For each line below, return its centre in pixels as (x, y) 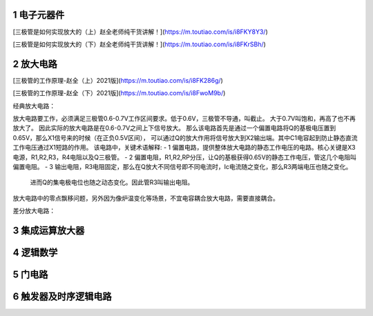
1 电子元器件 (39, 15)
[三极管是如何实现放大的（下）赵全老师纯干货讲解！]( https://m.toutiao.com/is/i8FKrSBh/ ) (139, 44)
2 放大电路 (35, 64)
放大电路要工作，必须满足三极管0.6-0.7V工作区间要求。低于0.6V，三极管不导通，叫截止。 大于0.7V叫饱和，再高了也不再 (184, 118)
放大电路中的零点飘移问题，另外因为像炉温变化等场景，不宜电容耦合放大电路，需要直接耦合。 (146, 198)
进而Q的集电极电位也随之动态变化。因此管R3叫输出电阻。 (112, 182)
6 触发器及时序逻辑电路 (62, 296)
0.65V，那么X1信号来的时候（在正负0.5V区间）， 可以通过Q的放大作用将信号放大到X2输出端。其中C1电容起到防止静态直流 (185, 137)
